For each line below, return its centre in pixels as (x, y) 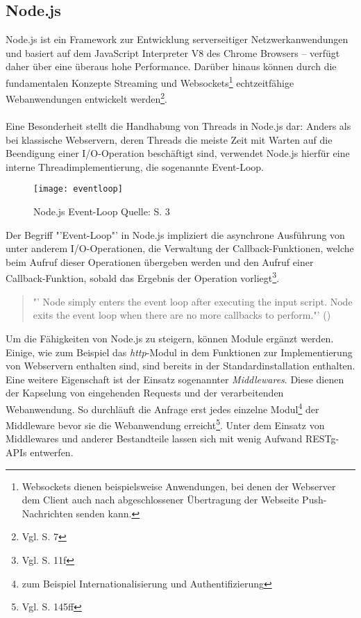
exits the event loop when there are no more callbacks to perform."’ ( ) (182, 315)
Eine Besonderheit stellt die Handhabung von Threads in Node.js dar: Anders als (178, 126)
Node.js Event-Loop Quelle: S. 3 (102, 211)
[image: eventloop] (78, 189)
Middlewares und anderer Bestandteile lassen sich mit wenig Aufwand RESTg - (173, 439)
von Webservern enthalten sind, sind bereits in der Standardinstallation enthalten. (180, 366)
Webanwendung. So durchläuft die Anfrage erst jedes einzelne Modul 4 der (162, 408)
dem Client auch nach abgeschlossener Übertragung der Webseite (160, 500)
